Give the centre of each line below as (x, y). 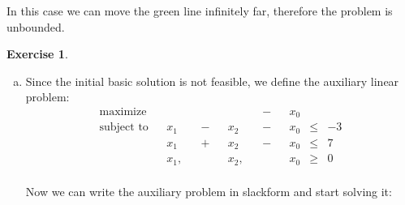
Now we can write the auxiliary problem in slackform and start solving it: (209, 191)
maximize (123, 111)
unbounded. (36, 26)
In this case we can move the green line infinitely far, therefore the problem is (200, 11)
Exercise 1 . (37, 54)
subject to (124, 128)
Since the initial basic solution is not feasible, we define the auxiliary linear (212, 81)
